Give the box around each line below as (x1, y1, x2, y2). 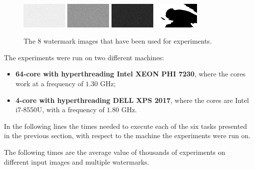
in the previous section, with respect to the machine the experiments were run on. (4, 130, 251, 141)
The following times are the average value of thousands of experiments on (4, 147, 226, 157)
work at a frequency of (15, 78, 84, 89)
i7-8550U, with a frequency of (15, 104, 105, 115)
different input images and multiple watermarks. (4, 156, 149, 167)
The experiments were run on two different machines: (4, 52, 164, 62)
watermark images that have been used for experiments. (43, 36, 212, 46)
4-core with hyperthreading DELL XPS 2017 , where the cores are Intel (15, 95, 249, 105)
